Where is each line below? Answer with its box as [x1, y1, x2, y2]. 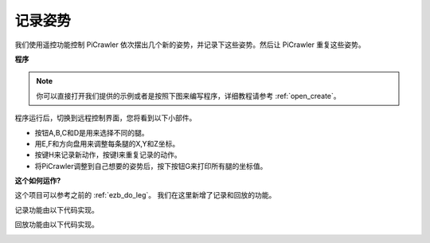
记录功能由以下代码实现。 [14, 205, 99, 214]
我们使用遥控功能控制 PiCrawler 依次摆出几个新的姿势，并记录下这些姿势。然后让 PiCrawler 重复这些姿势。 [14, 40, 365, 49]
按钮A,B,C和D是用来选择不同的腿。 [34, 127, 149, 137]
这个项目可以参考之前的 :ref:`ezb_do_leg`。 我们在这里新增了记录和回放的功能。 [14, 190, 276, 200]
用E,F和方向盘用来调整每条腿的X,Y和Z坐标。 [34, 139, 180, 148]
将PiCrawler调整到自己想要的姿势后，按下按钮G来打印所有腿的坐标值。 [34, 161, 268, 170]
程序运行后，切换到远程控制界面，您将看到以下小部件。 [14, 113, 197, 123]
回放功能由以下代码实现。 [14, 220, 99, 229]
